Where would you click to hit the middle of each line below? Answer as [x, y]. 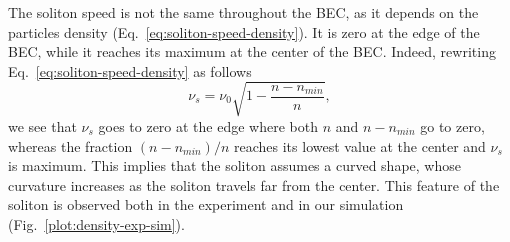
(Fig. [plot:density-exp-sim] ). [96, 223]
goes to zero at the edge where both [208, 125]
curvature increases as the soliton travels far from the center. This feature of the [254, 184]
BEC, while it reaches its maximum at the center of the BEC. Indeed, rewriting [252, 51]
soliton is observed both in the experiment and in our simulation [206, 204]
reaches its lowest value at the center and [360, 145]
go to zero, [452, 125]
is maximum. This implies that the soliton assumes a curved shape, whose [234, 165]
